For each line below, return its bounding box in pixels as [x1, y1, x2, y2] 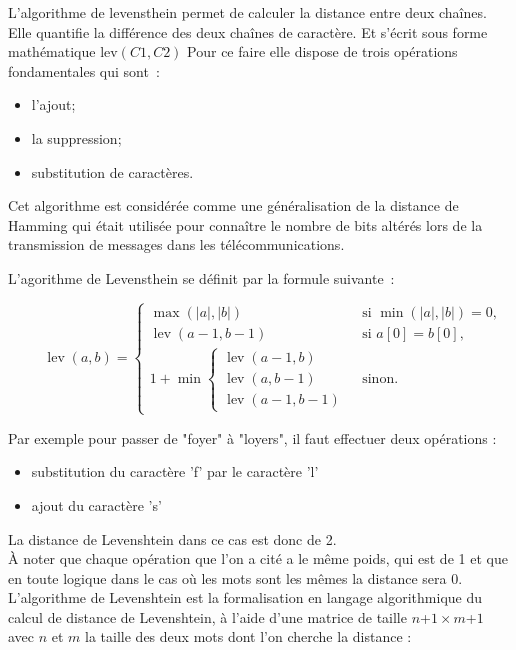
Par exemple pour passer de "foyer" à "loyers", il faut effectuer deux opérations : [8, 427, 497, 448]
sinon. [362, 372, 399, 387]
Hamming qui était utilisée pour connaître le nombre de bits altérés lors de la [8, 214, 483, 235]
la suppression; [31, 127, 122, 148]
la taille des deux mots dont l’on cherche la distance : [85, 626, 412, 647]
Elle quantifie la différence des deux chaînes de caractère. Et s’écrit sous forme [8, 21, 488, 42]
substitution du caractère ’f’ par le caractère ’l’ [31, 461, 319, 482]
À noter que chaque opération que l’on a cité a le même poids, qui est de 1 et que [8, 548, 508, 569]
